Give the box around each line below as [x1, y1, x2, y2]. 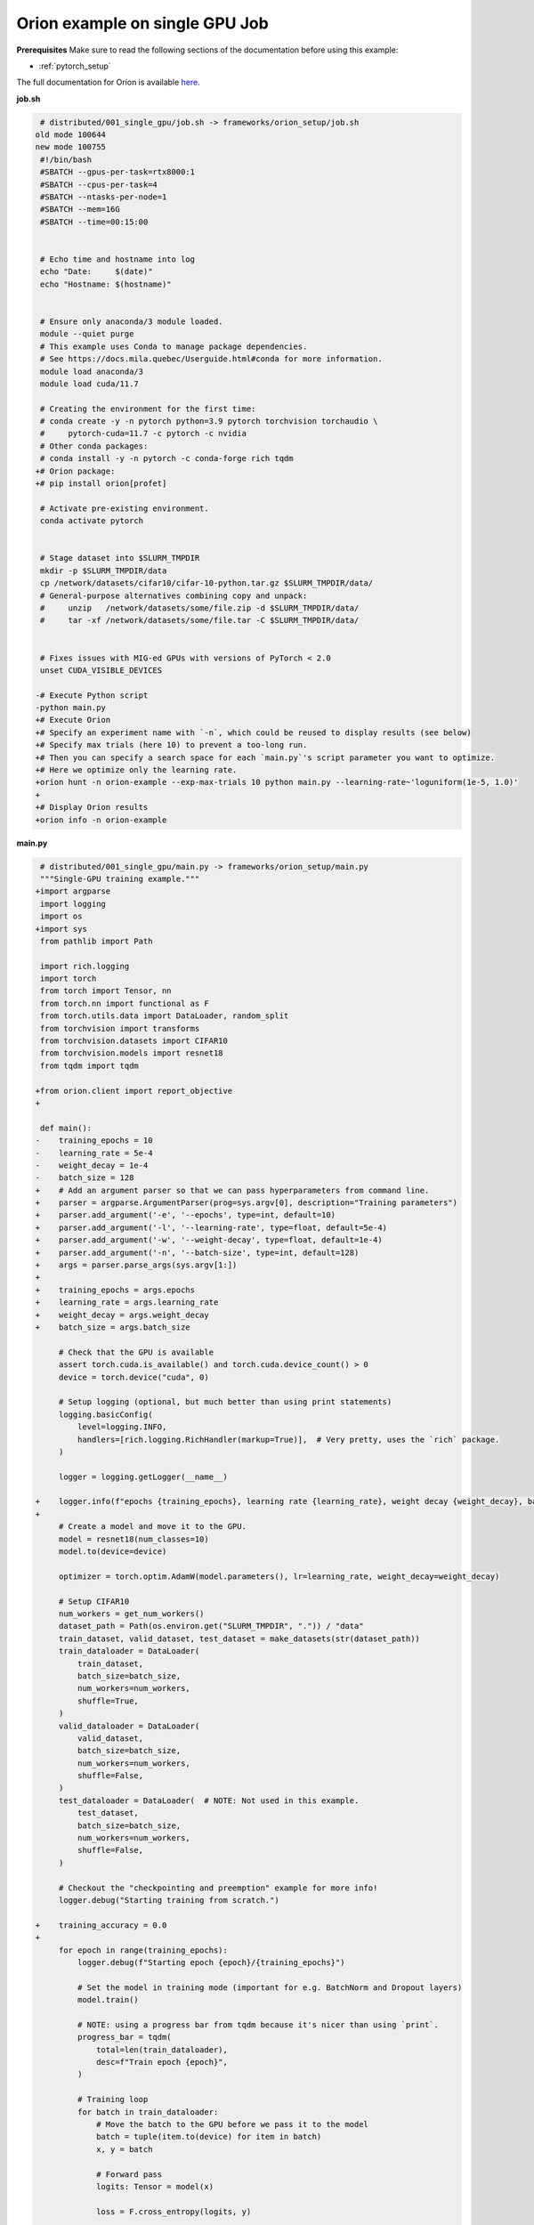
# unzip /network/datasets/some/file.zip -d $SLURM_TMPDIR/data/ [40, 603, 360, 613]
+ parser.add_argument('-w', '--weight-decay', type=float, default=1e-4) [35, 1235, 383, 1245]
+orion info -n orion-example [35, 814, 167, 825]
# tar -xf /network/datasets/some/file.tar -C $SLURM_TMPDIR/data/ [40, 615, 360, 626]
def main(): [40, 1122, 93, 1133]
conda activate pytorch [40, 516, 144, 526]
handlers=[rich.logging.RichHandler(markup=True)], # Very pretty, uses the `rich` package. [77, 1434, 500, 1444]
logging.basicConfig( [58, 1409, 153, 1420]
